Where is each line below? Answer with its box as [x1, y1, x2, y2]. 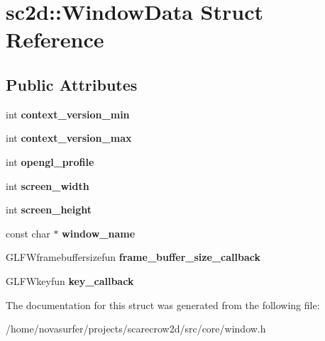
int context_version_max [6, 130, 132, 145]
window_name [62, 225, 136, 240]
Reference [6, 25, 104, 54]
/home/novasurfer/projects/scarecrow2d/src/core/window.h [6, 321, 266, 336]
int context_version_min [6, 106, 130, 121]
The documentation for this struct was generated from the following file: [6, 297, 320, 312]
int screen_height [6, 202, 92, 217]
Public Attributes [6, 73, 138, 95]
